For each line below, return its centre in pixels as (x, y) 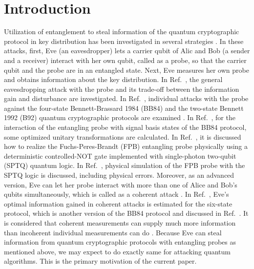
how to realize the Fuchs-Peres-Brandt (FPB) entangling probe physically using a (126, 146)
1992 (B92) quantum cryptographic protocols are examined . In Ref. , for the (120, 117)
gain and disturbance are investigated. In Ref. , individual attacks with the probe (126, 98)
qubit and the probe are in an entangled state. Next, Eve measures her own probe (127, 70)
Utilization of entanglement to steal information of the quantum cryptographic (122, 31)
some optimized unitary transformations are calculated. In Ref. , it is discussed (123, 136)
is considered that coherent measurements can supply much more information (120, 223)
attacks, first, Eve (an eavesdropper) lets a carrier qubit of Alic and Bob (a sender (127, 51)
